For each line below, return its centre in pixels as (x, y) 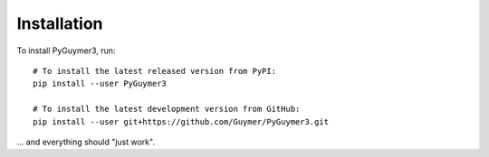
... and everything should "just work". (86, 142)
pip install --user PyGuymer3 (100, 84)
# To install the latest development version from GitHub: (167, 109)
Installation (60, 23)
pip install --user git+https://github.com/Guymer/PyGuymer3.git (181, 121)
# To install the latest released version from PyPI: (154, 71)
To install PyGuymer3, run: (66, 51)
